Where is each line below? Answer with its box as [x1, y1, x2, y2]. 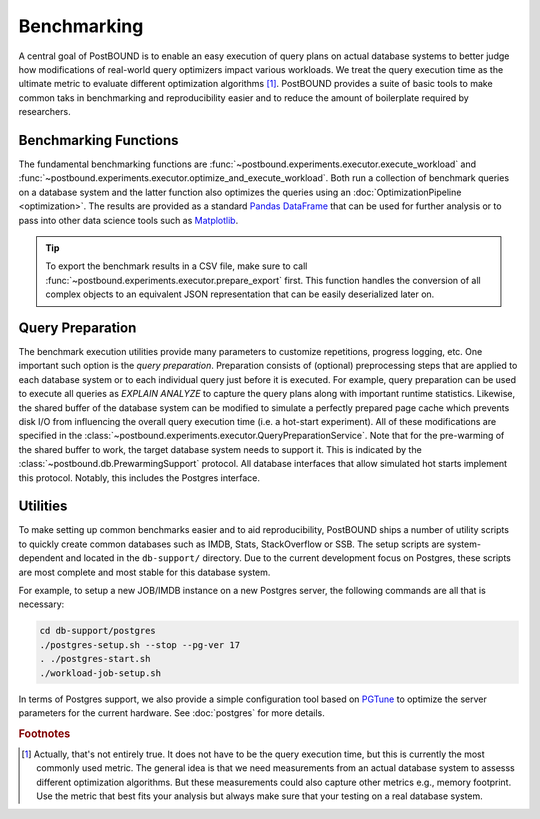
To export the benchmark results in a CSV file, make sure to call [45, 260, 308, 272]
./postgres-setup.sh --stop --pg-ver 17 [39, 639, 240, 650]
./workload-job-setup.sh [39, 667, 162, 679]
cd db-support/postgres [39, 625, 157, 637]
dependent [18, 552, 64, 564]
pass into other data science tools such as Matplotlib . [18, 214, 239, 226]
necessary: [18, 598, 65, 610]
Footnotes [18, 726, 71, 740]
